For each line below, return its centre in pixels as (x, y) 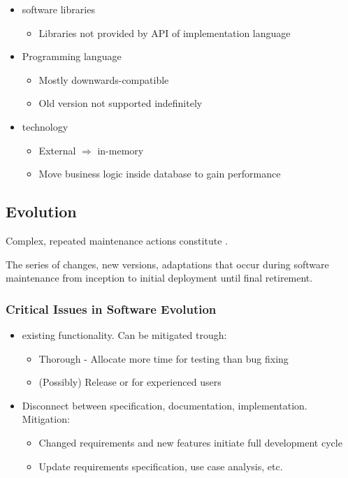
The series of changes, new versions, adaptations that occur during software (167, 264)
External (57, 150)
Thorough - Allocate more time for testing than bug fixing (164, 358)
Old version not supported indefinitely (121, 103)
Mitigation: (46, 419)
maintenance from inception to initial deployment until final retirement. (159, 278)
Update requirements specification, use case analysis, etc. (161, 466)
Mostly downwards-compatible (104, 79)
